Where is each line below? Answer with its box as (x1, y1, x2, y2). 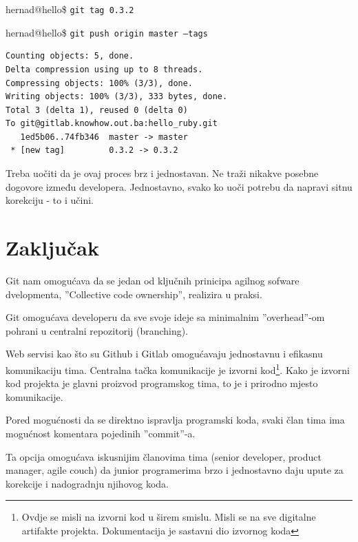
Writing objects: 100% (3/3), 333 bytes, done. (6, 92, 228, 102)
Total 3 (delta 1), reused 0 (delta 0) (6, 105, 188, 115)
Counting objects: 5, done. (6, 51, 134, 61)
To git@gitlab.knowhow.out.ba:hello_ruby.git (6, 118, 218, 129)
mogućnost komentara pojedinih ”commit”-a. (6, 426, 196, 440)
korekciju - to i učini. (6, 193, 94, 207)
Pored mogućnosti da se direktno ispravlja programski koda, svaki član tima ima (6, 413, 345, 427)
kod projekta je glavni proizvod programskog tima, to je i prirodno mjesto (6, 376, 318, 390)
